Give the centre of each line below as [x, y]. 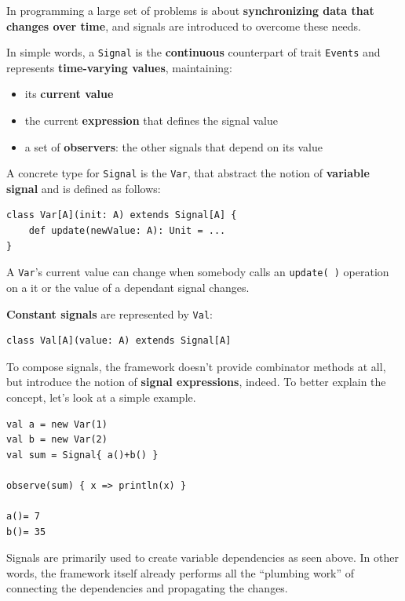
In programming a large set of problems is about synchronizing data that [190, 10]
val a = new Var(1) [57, 424]
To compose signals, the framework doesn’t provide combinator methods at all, [196, 366]
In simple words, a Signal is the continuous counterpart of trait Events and [193, 52]
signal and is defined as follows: [84, 188]
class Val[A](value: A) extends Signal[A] [119, 341]
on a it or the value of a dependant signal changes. [128, 287]
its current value [69, 94]
